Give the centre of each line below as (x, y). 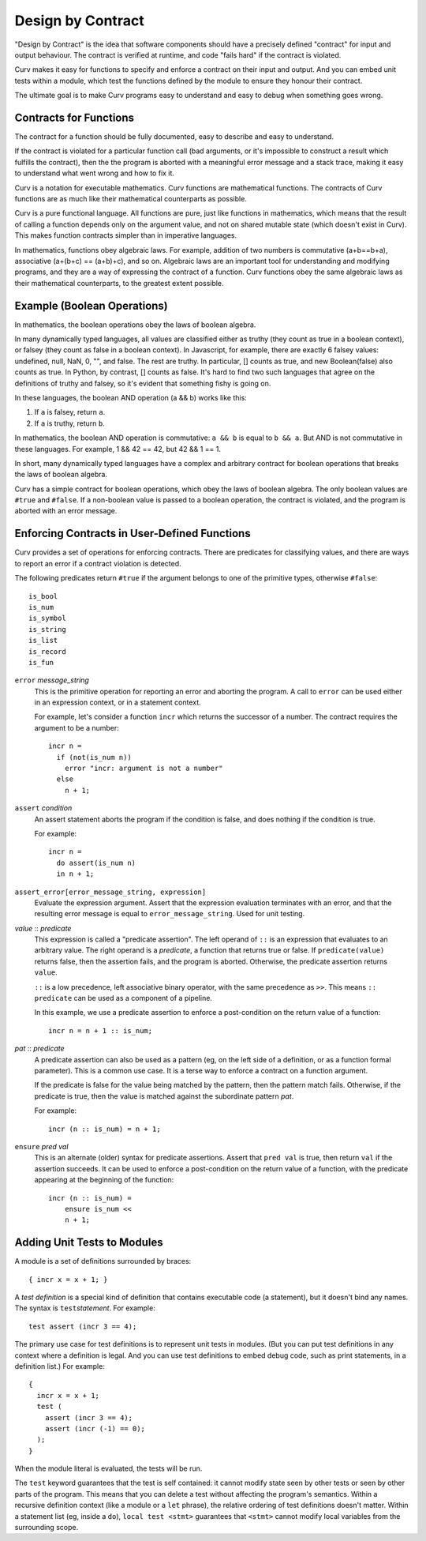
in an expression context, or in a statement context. (118, 702)
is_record (47, 651)
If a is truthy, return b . (70, 423)
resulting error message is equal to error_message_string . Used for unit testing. (170, 914)
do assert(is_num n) (96, 863)
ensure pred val (41, 1146)
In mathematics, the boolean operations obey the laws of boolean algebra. (135, 325)
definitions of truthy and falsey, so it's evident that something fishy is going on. (143, 383)
